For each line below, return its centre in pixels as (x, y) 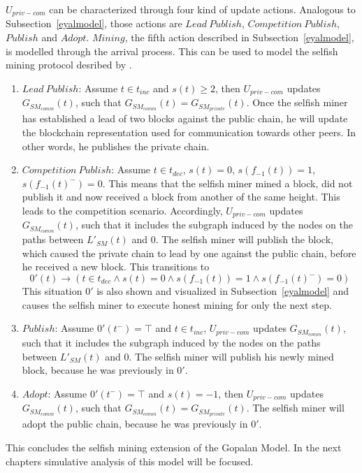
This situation (52, 291)
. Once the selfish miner (297, 102)
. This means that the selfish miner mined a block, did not (227, 183)
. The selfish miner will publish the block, (244, 239)
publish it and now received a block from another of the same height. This (181, 197)
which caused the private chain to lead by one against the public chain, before (189, 253)
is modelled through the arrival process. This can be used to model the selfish (172, 51)
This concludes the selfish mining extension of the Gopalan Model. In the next (174, 447)
